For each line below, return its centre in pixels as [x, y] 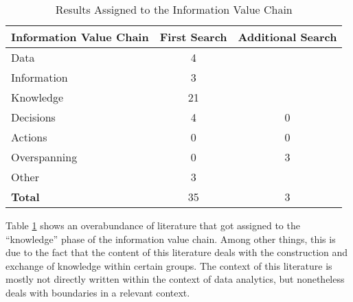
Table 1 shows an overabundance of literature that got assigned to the [153, 225]
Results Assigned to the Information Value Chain [174, 9]
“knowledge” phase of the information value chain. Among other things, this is [171, 239]
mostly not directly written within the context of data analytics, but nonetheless [175, 279]
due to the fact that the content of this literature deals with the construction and [177, 252]
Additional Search [287, 37]
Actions [29, 137]
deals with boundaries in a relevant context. [98, 292]
